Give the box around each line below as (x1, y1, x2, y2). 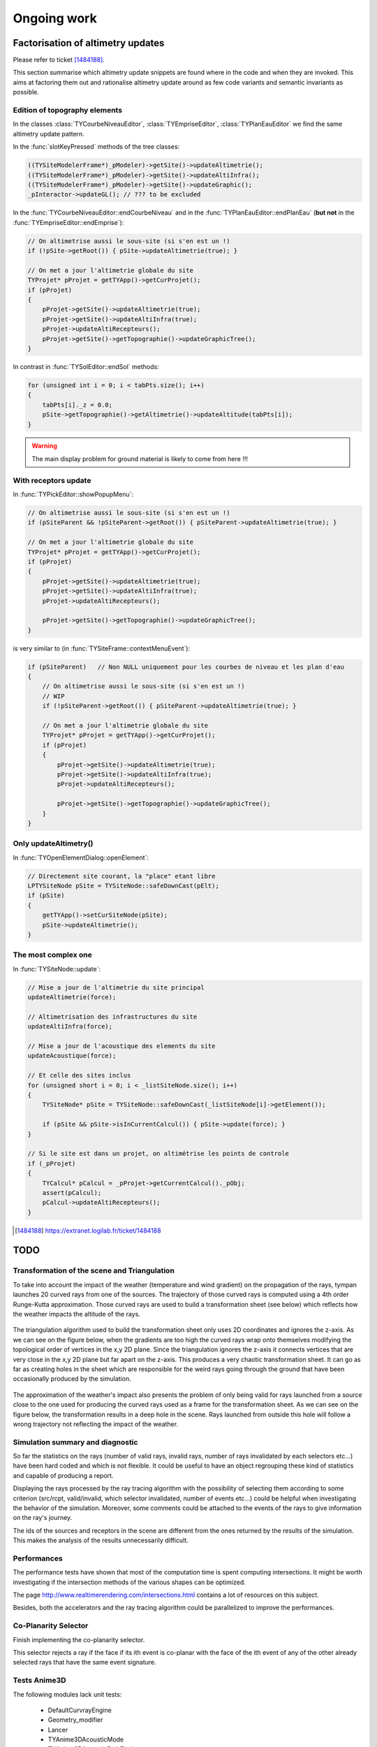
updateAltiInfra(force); (27, 1022, 113, 1031)
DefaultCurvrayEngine (47, 1706, 112, 1714)
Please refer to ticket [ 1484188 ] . (13, 56, 105, 64)
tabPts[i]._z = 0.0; (42, 400, 113, 409)
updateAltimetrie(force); (27, 993, 117, 1001)
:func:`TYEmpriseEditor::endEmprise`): (13, 218, 124, 226)
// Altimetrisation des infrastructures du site (27, 1013, 198, 1020)
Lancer (47, 1725, 68, 1734)
